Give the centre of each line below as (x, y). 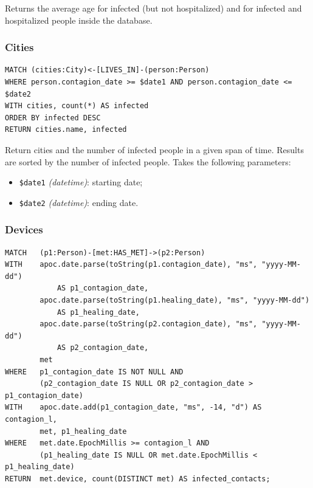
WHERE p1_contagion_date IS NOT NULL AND (94, 372)
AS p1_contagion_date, (103, 288)
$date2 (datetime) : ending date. (79, 202)
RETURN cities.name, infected (66, 130)
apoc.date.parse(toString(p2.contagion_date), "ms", (149, 324)
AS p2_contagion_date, (103, 348)
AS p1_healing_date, (98, 312)
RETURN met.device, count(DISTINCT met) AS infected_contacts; (138, 479)
